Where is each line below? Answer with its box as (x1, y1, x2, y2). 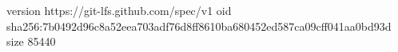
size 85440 (6, 33, 56, 50)
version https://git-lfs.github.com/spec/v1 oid (6, 2, 232, 18)
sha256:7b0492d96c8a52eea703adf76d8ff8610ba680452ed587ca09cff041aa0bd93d (6, 17, 392, 34)
